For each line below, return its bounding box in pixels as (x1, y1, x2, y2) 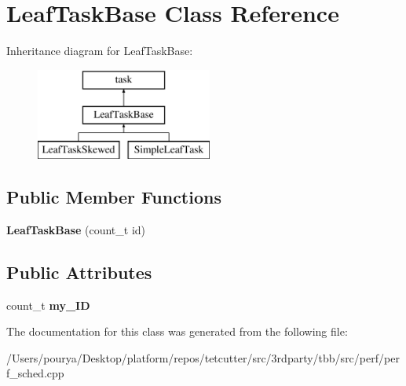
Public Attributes (6, 259, 152, 284)
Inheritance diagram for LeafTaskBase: (6, 42, 193, 59)
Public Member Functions (6, 185, 221, 209)
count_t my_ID (6, 296, 90, 313)
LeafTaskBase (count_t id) (6, 221, 146, 237)
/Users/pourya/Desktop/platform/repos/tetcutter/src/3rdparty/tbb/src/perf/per (6, 349, 400, 366)
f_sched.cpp (6, 365, 64, 381)
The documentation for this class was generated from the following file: (6, 323, 348, 340)
